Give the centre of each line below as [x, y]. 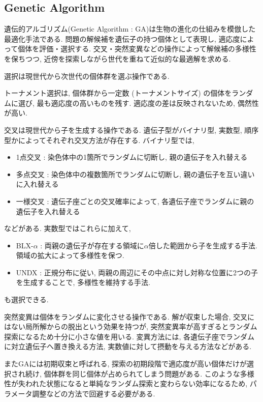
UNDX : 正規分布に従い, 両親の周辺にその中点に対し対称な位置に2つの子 [137, 272]
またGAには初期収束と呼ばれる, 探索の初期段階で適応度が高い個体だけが [126, 364]
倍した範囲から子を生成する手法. [203, 245]
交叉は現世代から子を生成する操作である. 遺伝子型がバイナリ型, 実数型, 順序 [131, 130]
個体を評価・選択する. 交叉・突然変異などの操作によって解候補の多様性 [137, 49]
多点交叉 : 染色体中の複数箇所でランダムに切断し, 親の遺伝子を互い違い [135, 174]
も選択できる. [26, 299]
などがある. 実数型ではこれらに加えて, [68, 228]
